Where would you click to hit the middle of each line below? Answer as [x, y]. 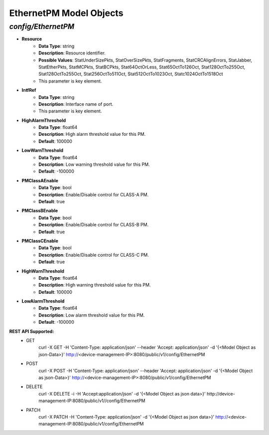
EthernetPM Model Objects [66, 13]
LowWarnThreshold [43, 150]
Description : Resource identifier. [72, 53]
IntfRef [29, 90]
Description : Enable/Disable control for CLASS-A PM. [94, 194]
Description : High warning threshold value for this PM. [95, 285]
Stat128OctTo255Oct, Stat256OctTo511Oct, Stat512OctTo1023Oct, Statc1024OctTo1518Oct [131, 74]
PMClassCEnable [40, 241]
